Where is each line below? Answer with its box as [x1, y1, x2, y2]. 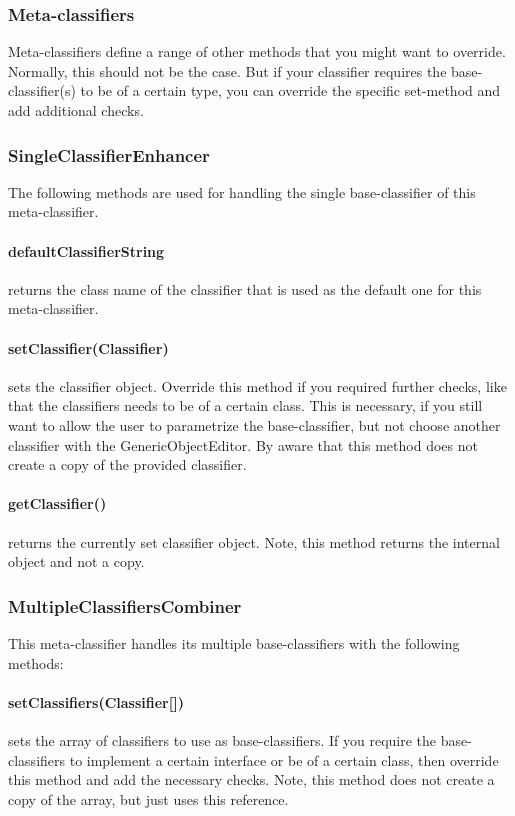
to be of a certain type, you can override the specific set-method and [80, 80, 501, 101]
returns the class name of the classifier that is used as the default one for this [8, 278, 482, 299]
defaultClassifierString [8, 240, 165, 261]
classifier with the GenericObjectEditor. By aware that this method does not [8, 434, 478, 455]
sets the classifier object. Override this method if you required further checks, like [8, 375, 507, 396]
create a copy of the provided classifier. [8, 454, 247, 475]
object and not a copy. [8, 551, 145, 572]
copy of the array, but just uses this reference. [8, 788, 289, 809]
